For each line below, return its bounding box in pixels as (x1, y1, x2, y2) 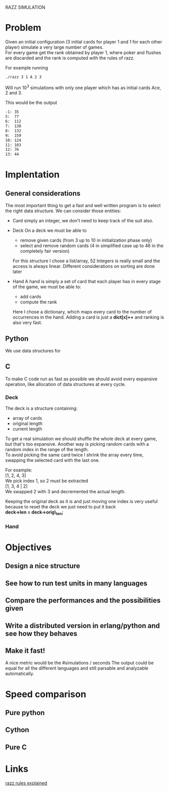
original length (12, 420, 43, 427)
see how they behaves (5, 629, 77, 638)
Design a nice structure (5, 562, 80, 570)
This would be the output (5, 100, 58, 106)
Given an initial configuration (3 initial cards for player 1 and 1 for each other (5, 38, 162, 45)
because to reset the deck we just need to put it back (5, 504, 116, 510)
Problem (5, 22, 41, 33)
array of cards (12, 415, 42, 421)
